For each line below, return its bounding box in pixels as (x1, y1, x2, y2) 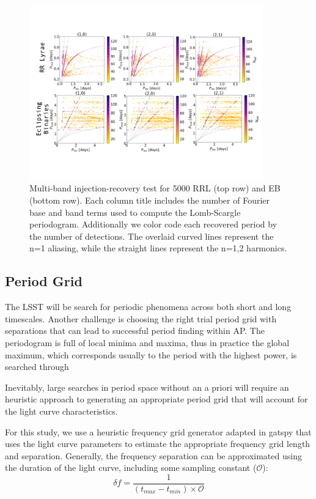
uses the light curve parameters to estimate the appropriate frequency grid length (5, 437, 310, 450)
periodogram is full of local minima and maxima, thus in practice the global (5, 336, 290, 349)
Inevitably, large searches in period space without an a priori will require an (5, 380, 289, 393)
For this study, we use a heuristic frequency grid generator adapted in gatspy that (5, 425, 312, 438)
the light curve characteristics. (5, 404, 118, 417)
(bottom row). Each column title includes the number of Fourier (29, 194, 270, 206)
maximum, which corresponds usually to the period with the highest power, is (5, 348, 297, 361)
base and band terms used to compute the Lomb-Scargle (29, 205, 241, 218)
